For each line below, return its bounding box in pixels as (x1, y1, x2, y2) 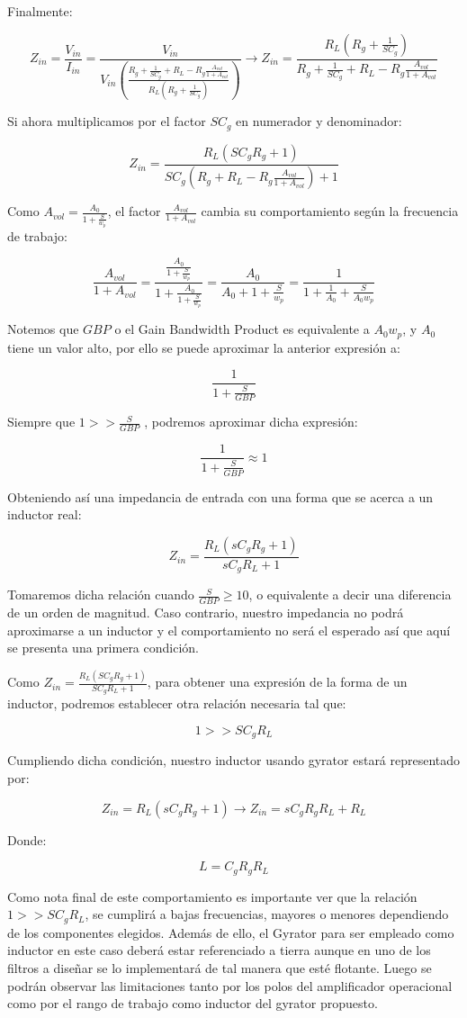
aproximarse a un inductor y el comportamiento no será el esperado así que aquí (7, 620, 451, 639)
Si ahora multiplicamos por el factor (7, 112, 206, 131)
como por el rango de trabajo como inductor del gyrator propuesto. (7, 994, 378, 1013)
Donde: (7, 830, 47, 849)
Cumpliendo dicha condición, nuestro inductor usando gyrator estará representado (7, 751, 461, 770)
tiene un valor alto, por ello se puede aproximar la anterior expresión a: (7, 338, 400, 356)
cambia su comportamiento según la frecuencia (201, 202, 459, 221)
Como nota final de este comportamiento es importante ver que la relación (7, 887, 418, 905)
